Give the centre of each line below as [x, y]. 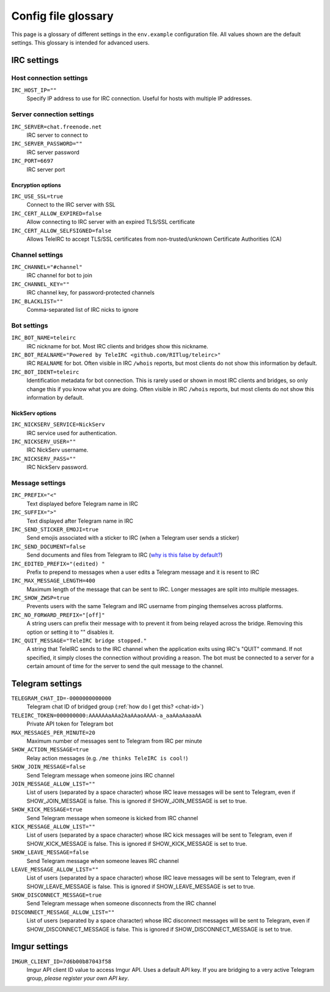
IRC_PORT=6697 [32, 161]
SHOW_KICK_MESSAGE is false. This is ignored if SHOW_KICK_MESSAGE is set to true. [137, 843]
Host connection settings [50, 78]
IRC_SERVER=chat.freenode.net [57, 127]
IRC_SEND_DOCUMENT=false [48, 546]
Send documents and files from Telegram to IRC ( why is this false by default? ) [125, 555]
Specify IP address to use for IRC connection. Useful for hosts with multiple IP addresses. [139, 98]
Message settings [38, 483]
